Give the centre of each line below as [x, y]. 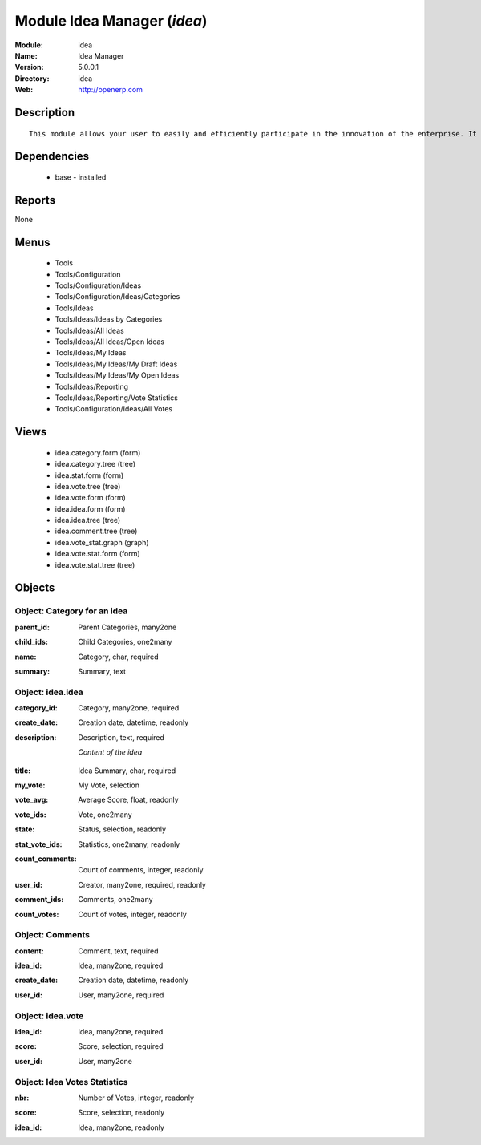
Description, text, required [121, 737]
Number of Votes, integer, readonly [136, 1098]
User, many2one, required [121, 995]
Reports [35, 200]
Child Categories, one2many [125, 642]
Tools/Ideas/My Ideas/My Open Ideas [117, 375]
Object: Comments [53, 935]
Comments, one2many [115, 900]
